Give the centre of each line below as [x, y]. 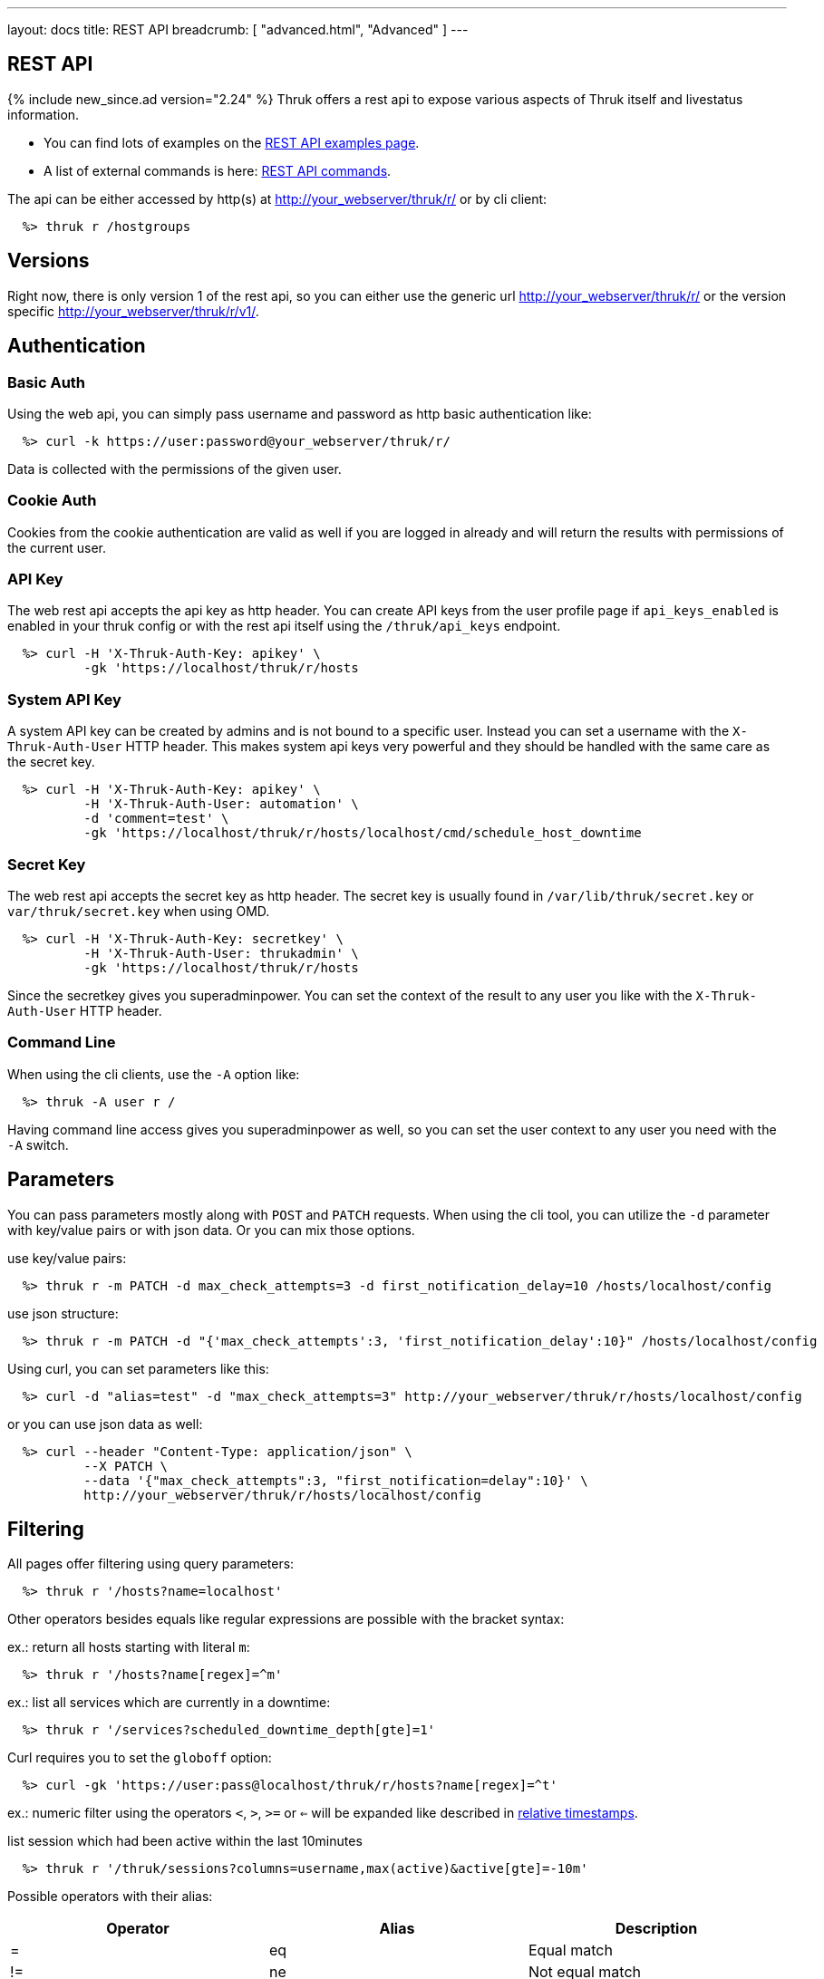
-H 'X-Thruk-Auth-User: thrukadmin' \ [221, 953]
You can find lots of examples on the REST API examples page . [232, 142]
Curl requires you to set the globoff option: [140, 1758]
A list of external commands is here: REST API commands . [218, 170]
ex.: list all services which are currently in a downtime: [169, 1703]
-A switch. [38, 1144]
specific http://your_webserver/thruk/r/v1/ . [133, 311]
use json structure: [63, 1313]
